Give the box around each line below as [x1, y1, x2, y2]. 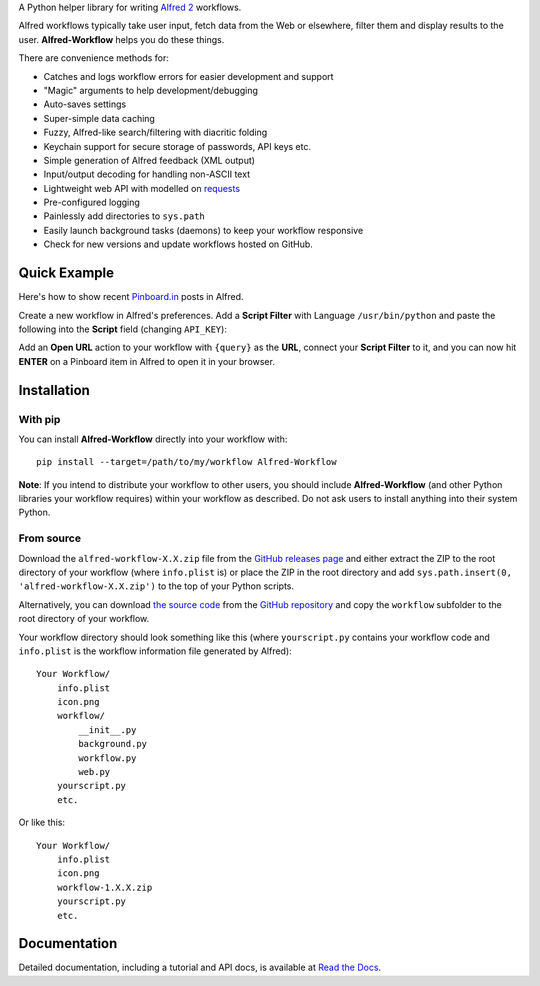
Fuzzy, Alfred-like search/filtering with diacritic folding [43, 126, 268, 139]
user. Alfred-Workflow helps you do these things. [18, 33, 225, 45]
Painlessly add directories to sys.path [43, 210, 205, 222]
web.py [78, 766, 111, 778]
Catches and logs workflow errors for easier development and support [43, 70, 334, 82]
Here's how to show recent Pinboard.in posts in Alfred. [18, 291, 244, 303]
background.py [78, 738, 148, 750]
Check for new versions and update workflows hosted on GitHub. [43, 238, 314, 250]
